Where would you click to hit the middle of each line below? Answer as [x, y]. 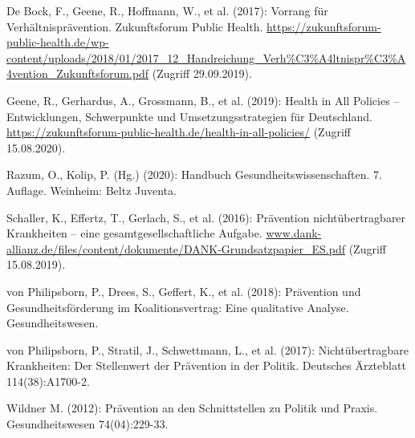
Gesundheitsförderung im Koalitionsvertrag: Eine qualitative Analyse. [178, 307]
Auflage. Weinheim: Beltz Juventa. [92, 190]
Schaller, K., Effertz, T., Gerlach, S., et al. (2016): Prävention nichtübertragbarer [206, 217]
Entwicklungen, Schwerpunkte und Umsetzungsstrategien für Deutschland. [189, 116]
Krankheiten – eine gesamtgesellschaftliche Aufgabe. [134, 233]
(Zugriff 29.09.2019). [202, 73]
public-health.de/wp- [58, 42]
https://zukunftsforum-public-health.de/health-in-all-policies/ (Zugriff [179, 132]
